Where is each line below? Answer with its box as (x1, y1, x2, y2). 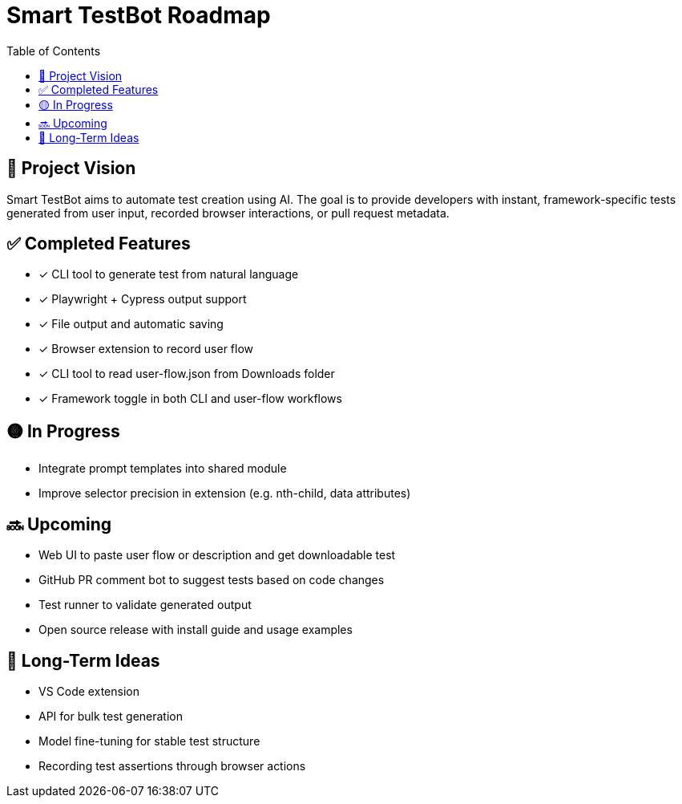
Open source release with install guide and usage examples (38, 623, 353, 637)
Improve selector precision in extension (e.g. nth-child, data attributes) (38, 486, 411, 501)
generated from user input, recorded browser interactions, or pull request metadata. (6, 205, 450, 220)
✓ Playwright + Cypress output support (38, 292, 247, 307)
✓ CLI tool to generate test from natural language (38, 267, 299, 282)
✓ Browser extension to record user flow (38, 342, 254, 356)
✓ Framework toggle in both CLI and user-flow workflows (38, 392, 342, 406)
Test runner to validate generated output (38, 598, 252, 612)
